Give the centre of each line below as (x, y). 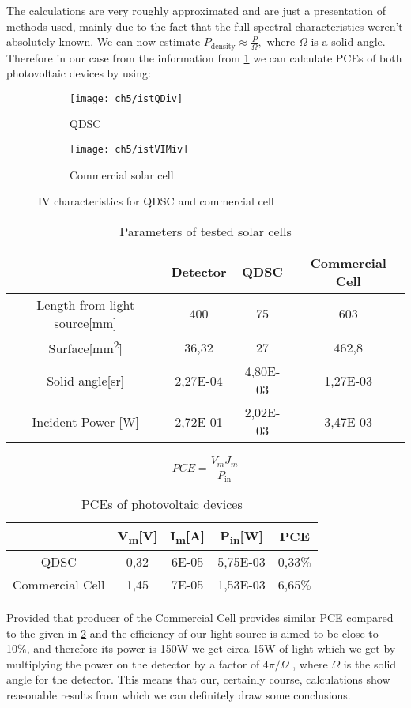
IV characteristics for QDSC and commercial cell (156, 201)
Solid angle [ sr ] (86, 380)
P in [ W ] (241, 536)
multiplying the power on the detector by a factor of (133, 663)
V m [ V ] (138, 536)
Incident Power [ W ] (85, 421)
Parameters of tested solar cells (205, 231)
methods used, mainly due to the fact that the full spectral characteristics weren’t (205, 26)
